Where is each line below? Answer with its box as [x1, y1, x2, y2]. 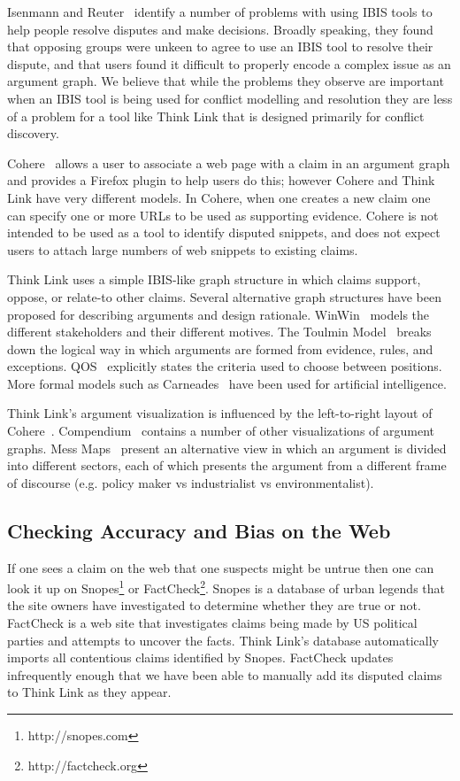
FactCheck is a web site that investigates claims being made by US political [7, 614, 418, 632]
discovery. [7, 124, 59, 143]
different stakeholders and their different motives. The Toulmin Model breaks [7, 322, 432, 341]
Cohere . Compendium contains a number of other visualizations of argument [7, 421, 435, 440]
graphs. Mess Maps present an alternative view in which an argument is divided [7, 438, 447, 457]
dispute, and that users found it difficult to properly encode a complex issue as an [7, 54, 451, 73]
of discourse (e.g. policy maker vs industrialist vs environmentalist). [7, 473, 374, 491]
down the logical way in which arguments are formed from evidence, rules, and [7, 339, 433, 358]
